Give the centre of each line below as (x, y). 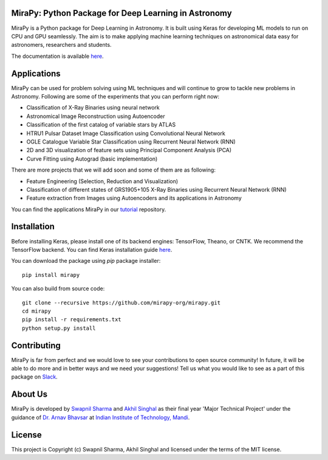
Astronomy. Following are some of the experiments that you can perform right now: (115, 96)
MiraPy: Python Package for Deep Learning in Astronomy (121, 13)
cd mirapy (36, 311)
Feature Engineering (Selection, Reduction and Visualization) (102, 181)
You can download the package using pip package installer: (86, 261)
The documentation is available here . (57, 56)
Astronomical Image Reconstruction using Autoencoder (96, 116)
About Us (29, 395)
